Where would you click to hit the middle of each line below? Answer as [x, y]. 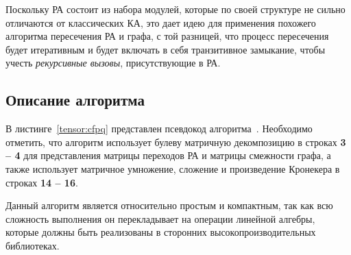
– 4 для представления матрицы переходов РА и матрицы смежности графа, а [168, 155]
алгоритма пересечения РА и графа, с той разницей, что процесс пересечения [167, 36]
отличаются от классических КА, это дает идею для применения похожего [161, 22]
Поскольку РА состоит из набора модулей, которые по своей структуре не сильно [175, 9]
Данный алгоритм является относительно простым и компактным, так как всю [169, 205]
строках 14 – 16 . [42, 182]
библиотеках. [33, 245]
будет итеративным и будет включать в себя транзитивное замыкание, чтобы [166, 49]
